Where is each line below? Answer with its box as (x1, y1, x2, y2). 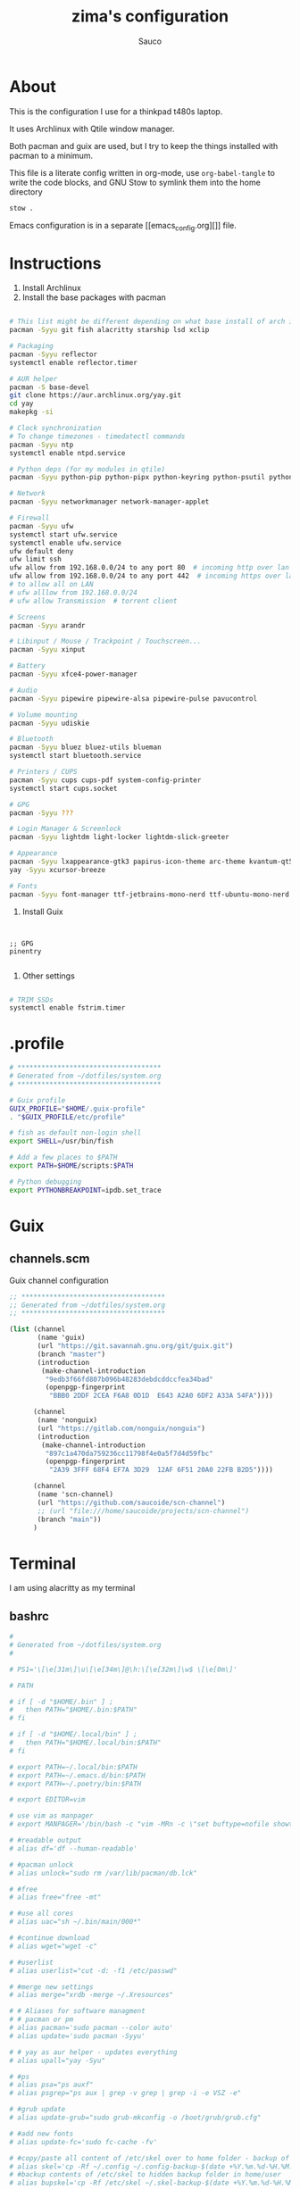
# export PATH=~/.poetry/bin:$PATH (9, 1779, 142, 1788)
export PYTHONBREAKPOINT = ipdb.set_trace (9, 1186, 162, 1194)
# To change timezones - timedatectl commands (9, 431, 186, 441)
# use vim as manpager (9, 1811, 94, 1820)
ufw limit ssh (9, 555, 62, 564)
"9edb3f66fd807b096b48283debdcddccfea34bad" (45, 1375, 214, 1384)
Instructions (9, 253, 102, 273)
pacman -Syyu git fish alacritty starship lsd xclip (9, 326, 210, 335)
